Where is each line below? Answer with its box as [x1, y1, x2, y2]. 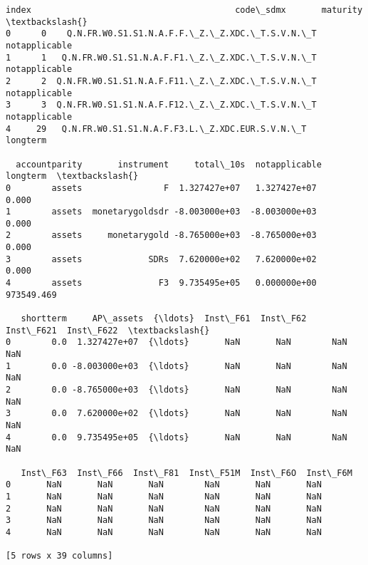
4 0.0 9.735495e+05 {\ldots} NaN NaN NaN [6, 432, 347, 442]
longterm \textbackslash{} [6, 171, 139, 182]
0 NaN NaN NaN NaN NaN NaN [6, 480, 322, 490]
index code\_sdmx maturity [6, 5, 363, 15]
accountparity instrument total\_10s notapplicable [16, 159, 322, 170]
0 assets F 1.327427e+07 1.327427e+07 [6, 182, 317, 193]
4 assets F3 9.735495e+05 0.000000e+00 [6, 278, 317, 289]
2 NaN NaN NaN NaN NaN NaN [6, 503, 322, 514]
